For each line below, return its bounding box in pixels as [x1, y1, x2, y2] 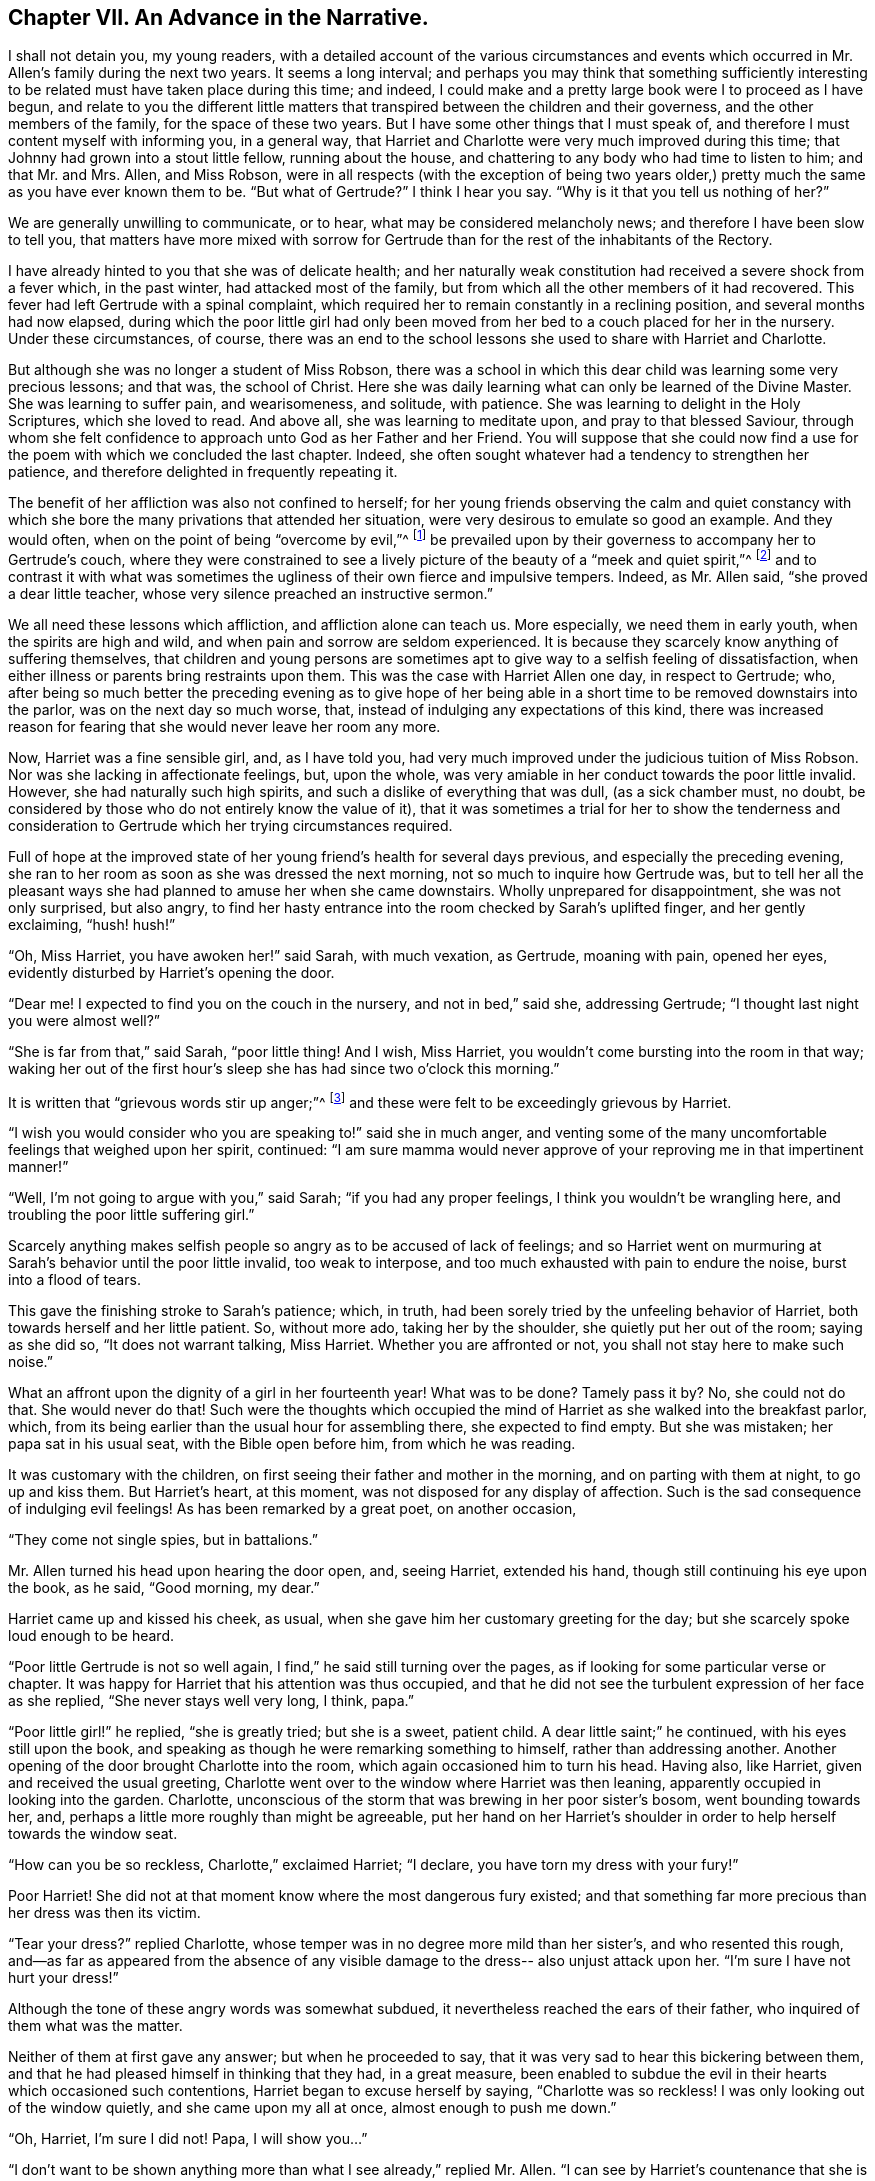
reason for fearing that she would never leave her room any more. [8, 717, 441, 735]
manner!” [8, 1158, 69, 1176]
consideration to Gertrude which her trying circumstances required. [8, 816, 453, 834]
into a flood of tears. [8, 1271, 141, 1289]
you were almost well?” [8, 1011, 160, 1029]
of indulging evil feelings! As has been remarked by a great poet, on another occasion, [8, 1500, 577, 1518]
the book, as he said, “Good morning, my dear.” [8, 1579, 320, 1597]
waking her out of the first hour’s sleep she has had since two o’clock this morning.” [8, 1059, 560, 1077]
